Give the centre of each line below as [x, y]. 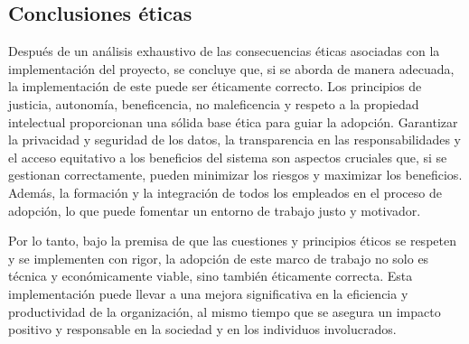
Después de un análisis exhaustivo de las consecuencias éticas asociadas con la [224, 51]
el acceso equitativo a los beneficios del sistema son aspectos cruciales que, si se [228, 157]
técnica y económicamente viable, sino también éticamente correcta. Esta [211, 276]
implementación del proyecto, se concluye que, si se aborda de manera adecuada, [231, 68]
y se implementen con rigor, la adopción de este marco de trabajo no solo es [219, 258]
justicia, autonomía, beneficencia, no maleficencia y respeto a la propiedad [214, 103]
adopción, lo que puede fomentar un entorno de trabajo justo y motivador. [215, 210]
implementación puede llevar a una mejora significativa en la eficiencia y [208, 293]
